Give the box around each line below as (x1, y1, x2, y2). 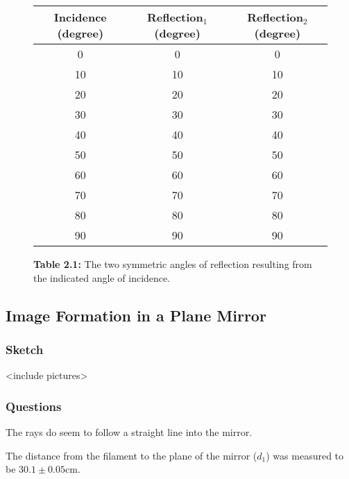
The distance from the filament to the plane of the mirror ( (6, 448, 257, 462)
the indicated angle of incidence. (33, 270, 171, 285)
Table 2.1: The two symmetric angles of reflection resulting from (33, 257, 312, 271)
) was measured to (266, 448, 344, 462)
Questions (6, 397, 62, 414)
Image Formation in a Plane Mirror (6, 304, 266, 326)
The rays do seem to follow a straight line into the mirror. (6, 425, 253, 439)
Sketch (6, 340, 44, 358)
